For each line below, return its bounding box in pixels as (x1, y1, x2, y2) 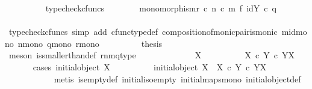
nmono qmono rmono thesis (17, 37, 163, 49)
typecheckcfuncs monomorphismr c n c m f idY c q (45, 2, 276, 14)
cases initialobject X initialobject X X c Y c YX (33, 60, 267, 73)
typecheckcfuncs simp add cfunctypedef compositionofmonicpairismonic (8, 25, 278, 38)
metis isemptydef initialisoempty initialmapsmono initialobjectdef (54, 72, 301, 85)
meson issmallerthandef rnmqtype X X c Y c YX (8, 49, 295, 61)
